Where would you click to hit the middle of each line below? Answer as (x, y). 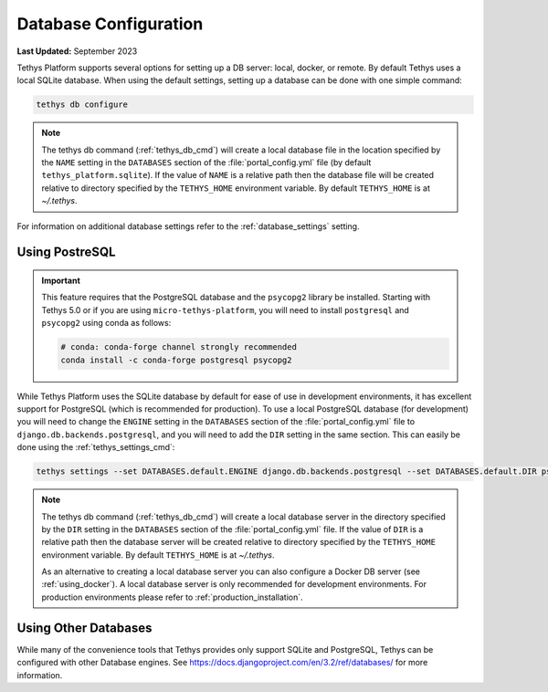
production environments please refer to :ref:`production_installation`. (172, 597)
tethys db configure (82, 105)
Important (61, 281)
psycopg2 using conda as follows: (106, 323)
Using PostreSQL (66, 252)
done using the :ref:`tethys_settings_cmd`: (96, 447)
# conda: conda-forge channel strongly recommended (179, 347)
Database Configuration (110, 24)
